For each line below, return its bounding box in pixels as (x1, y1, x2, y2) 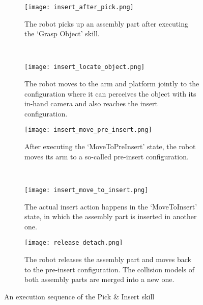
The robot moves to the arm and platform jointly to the (24, 78, 199, 89)
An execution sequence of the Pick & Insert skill (4, 291, 155, 301)
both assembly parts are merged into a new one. (24, 274, 175, 285)
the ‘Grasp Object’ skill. (24, 28, 100, 39)
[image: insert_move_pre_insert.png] (24, 126, 152, 134)
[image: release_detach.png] (24, 239, 123, 247)
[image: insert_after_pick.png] (24, 4, 134, 11)
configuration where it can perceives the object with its (24, 88, 196, 99)
